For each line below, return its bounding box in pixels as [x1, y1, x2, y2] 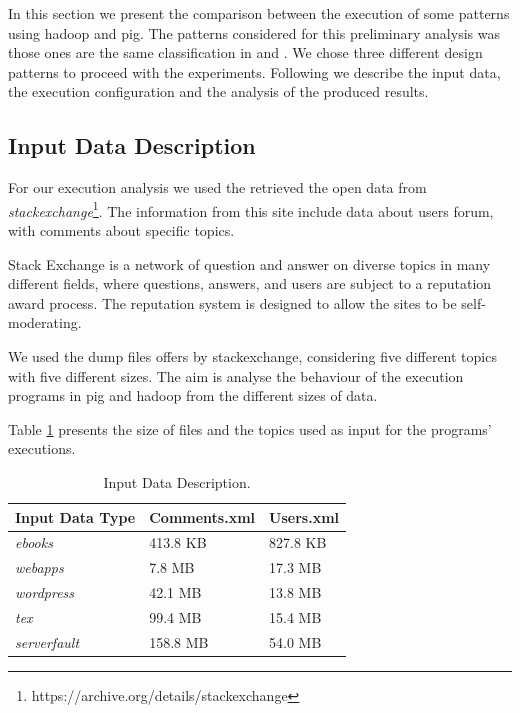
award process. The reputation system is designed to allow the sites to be [8, 292, 457, 313]
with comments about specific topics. [8, 220, 235, 241]
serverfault [15, 631, 80, 652]
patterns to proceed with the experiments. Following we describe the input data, [8, 61, 501, 82]
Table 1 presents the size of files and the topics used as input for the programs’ [8, 418, 492, 439]
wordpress [15, 582, 75, 603]
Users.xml [269, 506, 340, 527]
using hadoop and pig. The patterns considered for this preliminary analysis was [8, 22, 500, 43]
